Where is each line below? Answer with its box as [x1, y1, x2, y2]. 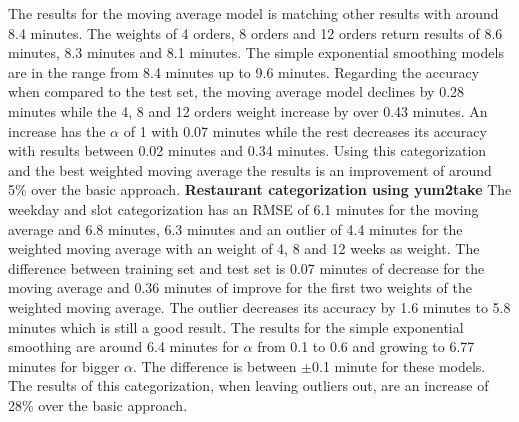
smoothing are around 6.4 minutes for [8, 336, 239, 357]
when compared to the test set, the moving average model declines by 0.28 [8, 81, 465, 102]
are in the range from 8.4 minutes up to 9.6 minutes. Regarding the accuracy [8, 61, 480, 82]
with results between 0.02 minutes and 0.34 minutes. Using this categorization [8, 140, 487, 161]
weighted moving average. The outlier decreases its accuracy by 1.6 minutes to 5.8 [8, 296, 511, 317]
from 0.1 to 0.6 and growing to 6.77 [257, 336, 475, 357]
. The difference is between [133, 355, 297, 376]
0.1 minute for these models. [312, 355, 486, 376]
